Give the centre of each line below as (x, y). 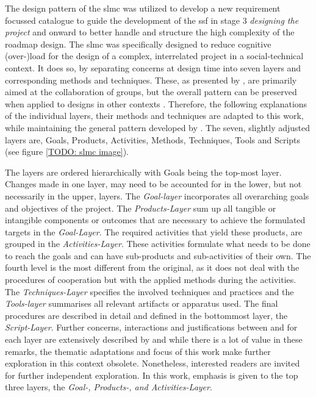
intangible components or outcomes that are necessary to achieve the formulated (155, 220)
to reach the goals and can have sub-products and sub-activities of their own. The (158, 255)
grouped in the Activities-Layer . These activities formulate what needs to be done (158, 244)
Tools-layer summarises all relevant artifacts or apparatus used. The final (142, 303)
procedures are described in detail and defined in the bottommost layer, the (146, 315)
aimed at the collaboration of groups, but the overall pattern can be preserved (151, 92)
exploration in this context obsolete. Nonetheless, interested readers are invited (153, 363)
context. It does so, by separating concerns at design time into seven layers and (153, 67)
